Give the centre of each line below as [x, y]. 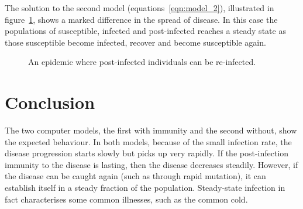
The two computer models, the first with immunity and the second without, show [151, 130]
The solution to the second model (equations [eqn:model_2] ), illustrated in [140, 8]
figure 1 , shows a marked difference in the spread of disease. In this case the [141, 19]
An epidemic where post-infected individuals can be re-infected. [142, 62]
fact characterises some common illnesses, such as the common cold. [126, 199]
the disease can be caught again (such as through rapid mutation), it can [135, 176]
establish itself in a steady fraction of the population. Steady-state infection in [145, 188]
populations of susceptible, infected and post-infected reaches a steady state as [145, 31]
